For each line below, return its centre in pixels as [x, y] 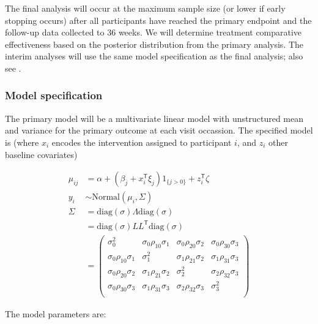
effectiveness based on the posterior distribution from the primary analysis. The [154, 44]
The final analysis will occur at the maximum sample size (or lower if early [145, 8]
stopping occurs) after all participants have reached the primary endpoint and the [158, 20]
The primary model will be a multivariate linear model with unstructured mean [154, 118]
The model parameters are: [56, 313]
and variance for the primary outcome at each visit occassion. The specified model [159, 130]
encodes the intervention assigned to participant [142, 142]
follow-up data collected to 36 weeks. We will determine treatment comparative [153, 32]
